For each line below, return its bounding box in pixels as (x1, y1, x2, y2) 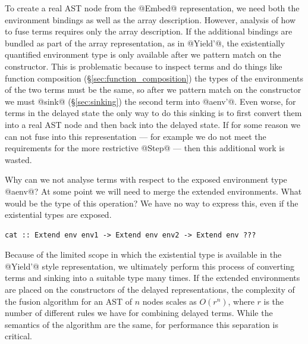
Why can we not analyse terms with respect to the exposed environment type (5, 173, 287, 186)
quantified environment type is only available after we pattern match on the (5, 48, 281, 61)
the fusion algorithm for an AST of (5, 295, 133, 307)
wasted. (5, 153, 32, 165)
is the (263, 295, 284, 307)
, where (228, 295, 254, 307)
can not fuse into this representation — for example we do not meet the (5, 130, 266, 142)
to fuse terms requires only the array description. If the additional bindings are (5, 25, 293, 37)
